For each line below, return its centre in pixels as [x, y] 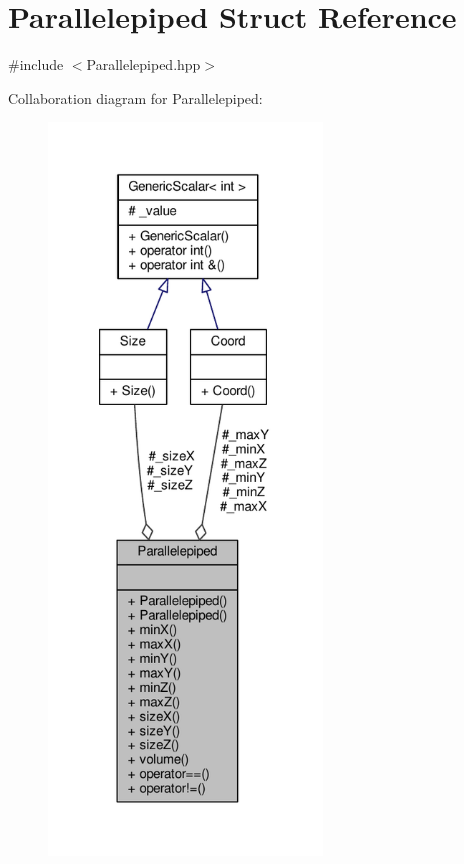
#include [36, 64]
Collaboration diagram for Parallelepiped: [135, 97]
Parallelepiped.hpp [143, 64]
